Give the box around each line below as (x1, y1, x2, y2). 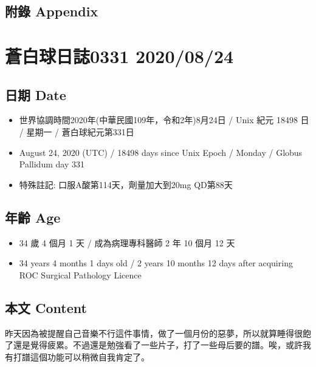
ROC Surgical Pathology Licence (19, 268, 142, 281)
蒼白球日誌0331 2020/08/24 (5, 43, 234, 68)
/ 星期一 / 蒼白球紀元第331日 (19, 125, 134, 138)
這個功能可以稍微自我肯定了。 (30, 350, 149, 363)
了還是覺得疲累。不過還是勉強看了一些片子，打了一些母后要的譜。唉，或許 (5, 338, 303, 351)
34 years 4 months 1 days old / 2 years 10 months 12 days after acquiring (19, 257, 293, 269)
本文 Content (5, 298, 87, 317)
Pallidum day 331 (19, 158, 84, 170)
